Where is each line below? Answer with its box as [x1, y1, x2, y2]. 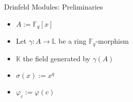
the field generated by [23, 53, 91, 63]
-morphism [96, 36, 129, 46]
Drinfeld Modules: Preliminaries [4, 2, 103, 12]
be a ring [58, 36, 86, 46]
